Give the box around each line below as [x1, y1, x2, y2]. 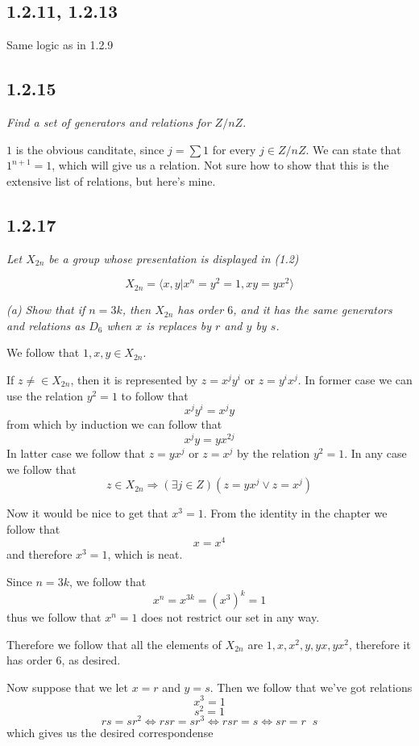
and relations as [6, 316, 85, 333]
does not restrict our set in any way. [141, 609, 320, 626]
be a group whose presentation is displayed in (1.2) [48, 249, 299, 266]
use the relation [6, 387, 84, 404]
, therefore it [349, 635, 411, 652]
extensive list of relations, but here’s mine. [6, 172, 216, 189]
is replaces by [146, 316, 211, 333]
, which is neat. [107, 546, 183, 563]
